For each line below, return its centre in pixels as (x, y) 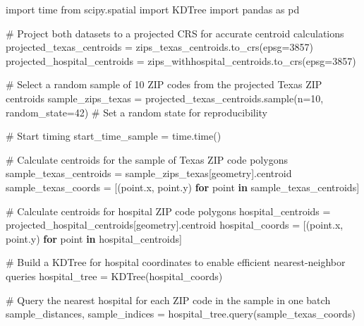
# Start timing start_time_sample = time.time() (114, 136)
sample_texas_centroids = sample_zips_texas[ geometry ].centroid (149, 173)
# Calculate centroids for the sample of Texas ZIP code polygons (147, 159)
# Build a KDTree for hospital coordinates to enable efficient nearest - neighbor (176, 262)
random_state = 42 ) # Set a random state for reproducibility (137, 112)
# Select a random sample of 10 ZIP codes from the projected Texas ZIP (164, 84)
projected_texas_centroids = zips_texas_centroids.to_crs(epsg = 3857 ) (159, 47)
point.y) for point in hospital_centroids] (94, 238)
